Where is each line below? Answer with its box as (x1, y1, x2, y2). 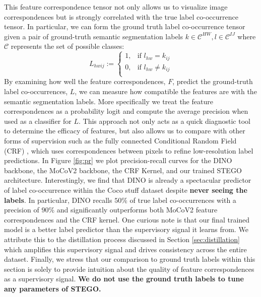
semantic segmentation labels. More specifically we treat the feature (4, 96, 213, 106)
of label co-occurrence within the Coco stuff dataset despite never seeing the (4, 185, 247, 195)
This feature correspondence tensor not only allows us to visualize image (4, 2, 228, 12)
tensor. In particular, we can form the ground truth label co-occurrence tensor (4, 21, 245, 32)
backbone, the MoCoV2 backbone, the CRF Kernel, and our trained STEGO (4, 165, 242, 175)
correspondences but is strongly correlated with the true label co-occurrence (4, 11, 238, 22)
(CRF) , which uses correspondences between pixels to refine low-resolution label (4, 145, 253, 156)
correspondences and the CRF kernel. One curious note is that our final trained (4, 214, 250, 225)
